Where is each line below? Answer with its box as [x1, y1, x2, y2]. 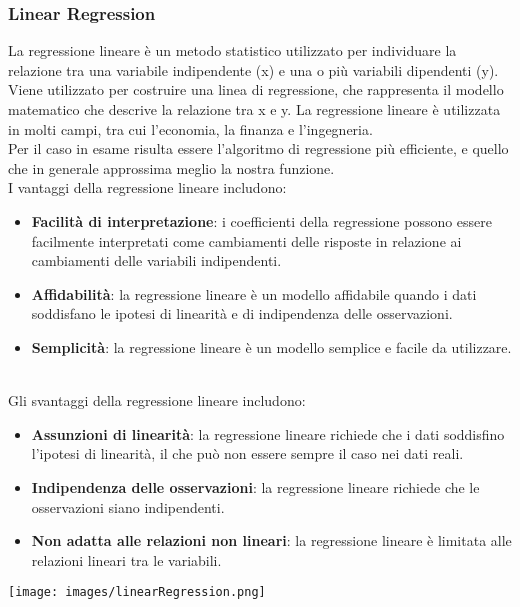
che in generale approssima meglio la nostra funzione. [8, 157, 335, 178]
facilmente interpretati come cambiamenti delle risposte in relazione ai [31, 230, 462, 251]
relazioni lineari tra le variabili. [31, 549, 222, 570]
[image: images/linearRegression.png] [8, 585, 266, 600]
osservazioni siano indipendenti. [31, 496, 225, 517]
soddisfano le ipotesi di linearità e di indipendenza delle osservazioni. [31, 303, 453, 324]
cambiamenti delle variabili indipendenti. [31, 250, 282, 271]
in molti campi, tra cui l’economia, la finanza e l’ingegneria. [8, 118, 373, 139]
